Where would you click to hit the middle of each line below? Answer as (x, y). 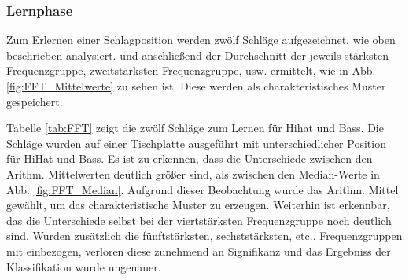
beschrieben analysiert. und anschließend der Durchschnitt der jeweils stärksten (197, 55)
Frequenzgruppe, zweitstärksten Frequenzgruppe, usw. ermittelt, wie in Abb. (191, 70)
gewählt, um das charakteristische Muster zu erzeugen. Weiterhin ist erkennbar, (198, 205)
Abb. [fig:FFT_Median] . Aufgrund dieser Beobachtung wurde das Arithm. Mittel (203, 189)
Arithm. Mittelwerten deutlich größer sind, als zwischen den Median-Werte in (193, 173)
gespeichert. (35, 101)
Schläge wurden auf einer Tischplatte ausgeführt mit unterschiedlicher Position (196, 143)
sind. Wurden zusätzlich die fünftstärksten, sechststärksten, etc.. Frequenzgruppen (204, 236)
